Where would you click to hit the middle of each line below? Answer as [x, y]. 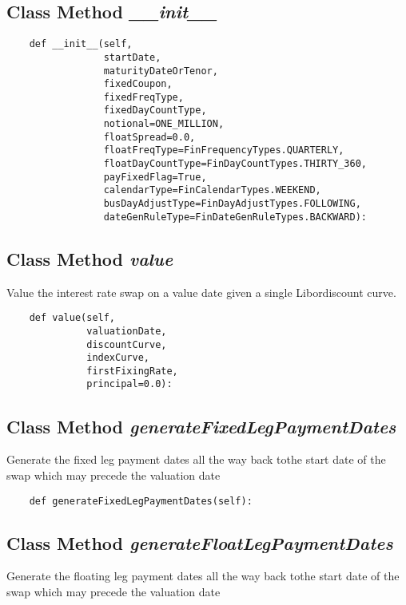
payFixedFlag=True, [155, 177]
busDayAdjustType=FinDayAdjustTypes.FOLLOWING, [232, 204]
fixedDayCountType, [155, 111]
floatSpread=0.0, [149, 137]
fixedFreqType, [143, 97]
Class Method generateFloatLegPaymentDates [200, 542]
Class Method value [90, 258]
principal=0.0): [129, 384]
